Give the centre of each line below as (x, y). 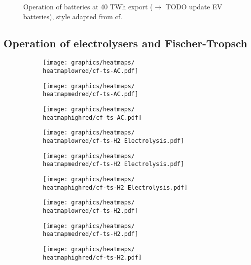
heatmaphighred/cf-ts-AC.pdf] (92, 117)
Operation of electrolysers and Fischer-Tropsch (125, 43)
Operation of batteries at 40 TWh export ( (88, 6)
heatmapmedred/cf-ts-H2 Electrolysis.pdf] (114, 164)
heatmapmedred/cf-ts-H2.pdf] (91, 234)
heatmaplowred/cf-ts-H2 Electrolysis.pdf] (114, 141)
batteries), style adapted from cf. (73, 16)
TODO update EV (194, 6)
